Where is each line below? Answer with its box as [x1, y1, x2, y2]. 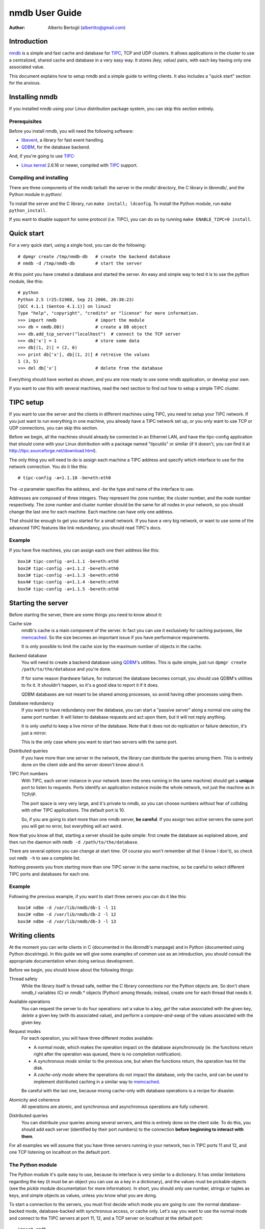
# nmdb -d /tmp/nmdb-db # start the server [18, 261, 142, 266]
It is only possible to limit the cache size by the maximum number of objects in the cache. [21, 644, 202, 649]
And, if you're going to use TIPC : [9, 153, 76, 159]
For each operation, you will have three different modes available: [21, 1035, 154, 1041]
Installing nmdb [9, 92, 58, 101]
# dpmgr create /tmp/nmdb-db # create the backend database [18, 254, 171, 259]
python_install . [9, 207, 47, 213]
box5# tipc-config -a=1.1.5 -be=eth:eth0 [18, 586, 119, 592]
